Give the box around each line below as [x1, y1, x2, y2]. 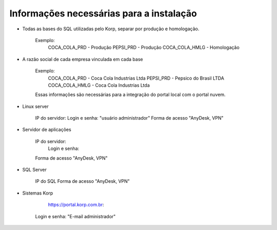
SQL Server [22, 167, 47, 173]
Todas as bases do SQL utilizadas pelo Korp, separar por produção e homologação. [22, 26, 200, 32]
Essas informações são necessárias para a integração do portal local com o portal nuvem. [35, 91, 226, 98]
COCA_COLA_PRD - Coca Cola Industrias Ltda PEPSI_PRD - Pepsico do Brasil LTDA [48, 75, 224, 81]
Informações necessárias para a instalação [9, 8, 197, 19]
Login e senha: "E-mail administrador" [35, 213, 116, 219]
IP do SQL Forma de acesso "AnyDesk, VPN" [35, 178, 130, 184]
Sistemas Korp [22, 190, 53, 196]
